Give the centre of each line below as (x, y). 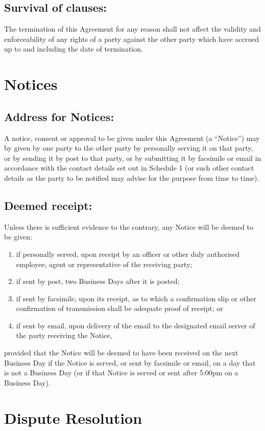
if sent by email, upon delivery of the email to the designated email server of (136, 325)
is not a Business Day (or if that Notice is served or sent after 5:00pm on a (121, 373)
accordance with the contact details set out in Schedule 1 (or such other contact (129, 168)
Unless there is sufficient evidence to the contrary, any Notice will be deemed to (129, 226)
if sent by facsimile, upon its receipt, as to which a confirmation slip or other (136, 298)
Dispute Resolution (73, 417)
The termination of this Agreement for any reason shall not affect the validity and (132, 29)
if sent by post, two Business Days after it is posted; (98, 281)
